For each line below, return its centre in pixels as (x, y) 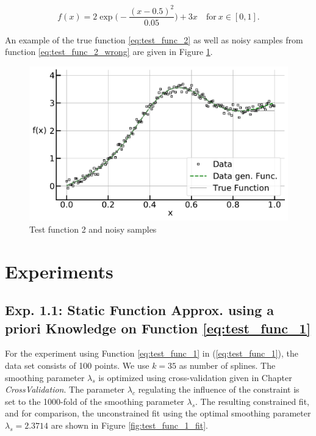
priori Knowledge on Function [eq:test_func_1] (158, 328)
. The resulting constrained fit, (252, 401)
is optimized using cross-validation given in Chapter (195, 377)
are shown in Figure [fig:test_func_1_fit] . (129, 425)
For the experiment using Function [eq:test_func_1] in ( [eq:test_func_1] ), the (152, 353)
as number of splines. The (227, 365)
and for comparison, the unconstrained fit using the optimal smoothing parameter (158, 413)
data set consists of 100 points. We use (77, 365)
